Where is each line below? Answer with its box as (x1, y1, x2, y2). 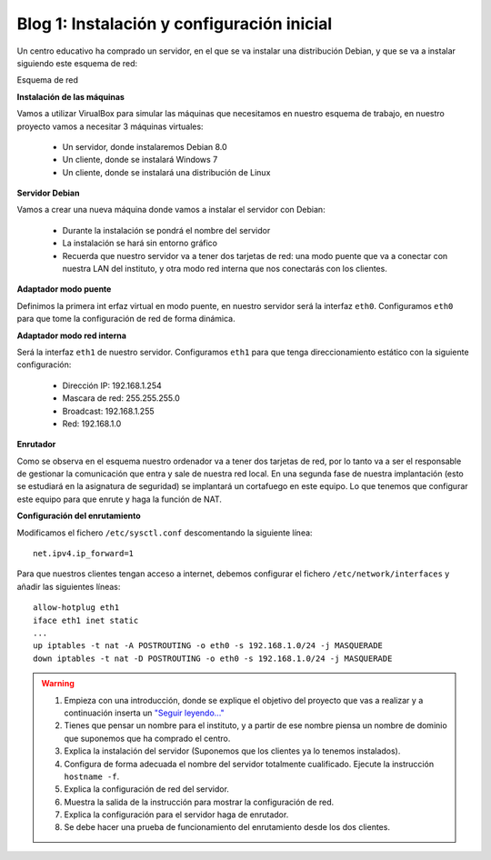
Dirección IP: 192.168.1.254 (62, 380, 163, 391)
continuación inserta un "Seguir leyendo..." (64, 707, 225, 718)
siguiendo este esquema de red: (16, 57, 138, 68)
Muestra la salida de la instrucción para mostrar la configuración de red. (64, 796, 335, 807)
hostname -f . (64, 771, 120, 782)
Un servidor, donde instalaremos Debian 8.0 (62, 141, 227, 152)
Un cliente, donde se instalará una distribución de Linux (62, 166, 271, 177)
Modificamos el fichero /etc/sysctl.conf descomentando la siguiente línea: (16, 527, 313, 538)
